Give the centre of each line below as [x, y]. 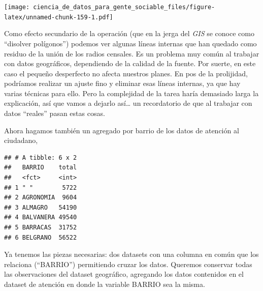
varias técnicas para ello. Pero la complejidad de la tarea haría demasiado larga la [131, 93]
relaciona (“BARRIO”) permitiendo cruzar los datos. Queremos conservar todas [128, 264]
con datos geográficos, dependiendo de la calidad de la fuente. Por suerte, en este [130, 63]
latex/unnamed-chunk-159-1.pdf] [59, 17]
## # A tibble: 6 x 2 [41, 157]
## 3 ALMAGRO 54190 [41, 207]
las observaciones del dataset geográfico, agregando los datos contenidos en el [124, 274]
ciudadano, [21, 140]
